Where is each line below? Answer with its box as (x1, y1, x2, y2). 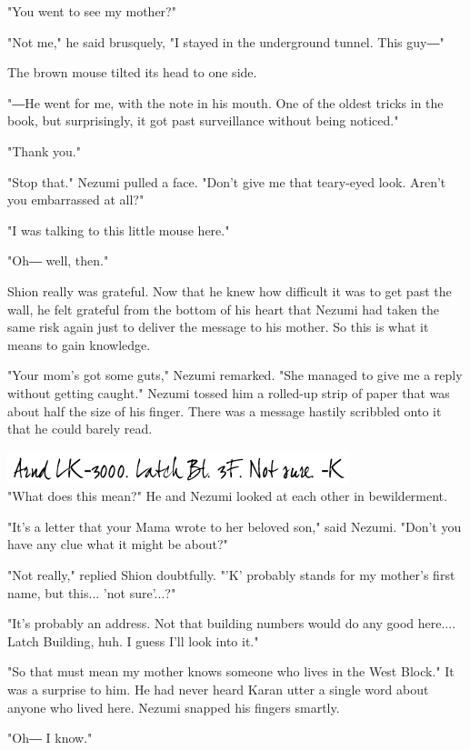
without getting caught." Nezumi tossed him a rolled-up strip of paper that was (7, 383, 450, 402)
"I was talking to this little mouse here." (7, 220, 230, 239)
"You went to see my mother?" (7, 2, 176, 20)
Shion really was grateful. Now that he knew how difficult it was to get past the (7, 281, 452, 300)
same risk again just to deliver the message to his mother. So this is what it (7, 317, 429, 336)
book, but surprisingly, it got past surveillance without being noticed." (7, 111, 399, 130)
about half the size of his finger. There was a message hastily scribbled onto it (7, 401, 442, 420)
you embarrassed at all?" (7, 190, 145, 209)
